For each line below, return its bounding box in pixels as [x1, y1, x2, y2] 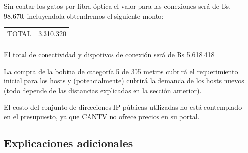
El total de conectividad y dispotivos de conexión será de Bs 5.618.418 [4, 50, 215, 60]
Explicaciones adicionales [4, 135, 133, 151]
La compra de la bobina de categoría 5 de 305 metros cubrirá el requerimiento [4, 66, 238, 76]
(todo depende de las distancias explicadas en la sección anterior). [4, 85, 202, 96]
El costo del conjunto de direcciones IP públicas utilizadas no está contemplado [4, 102, 242, 112]
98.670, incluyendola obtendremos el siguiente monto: [4, 10, 164, 21]
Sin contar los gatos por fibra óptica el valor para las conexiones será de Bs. [4, 1, 231, 11]
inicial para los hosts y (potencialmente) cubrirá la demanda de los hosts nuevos [4, 76, 244, 86]
